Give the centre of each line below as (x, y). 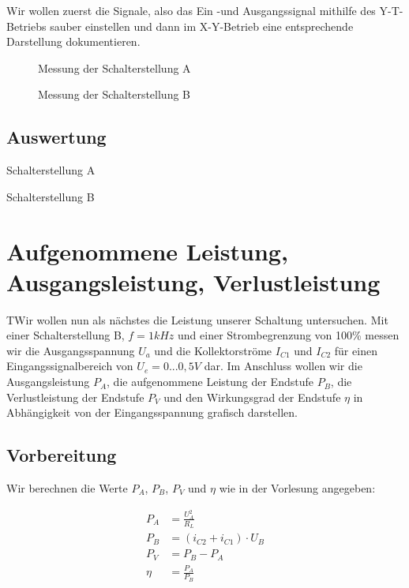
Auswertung (56, 137)
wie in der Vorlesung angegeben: (297, 488)
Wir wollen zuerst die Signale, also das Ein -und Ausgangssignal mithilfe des (191, 10)
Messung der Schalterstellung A (114, 67)
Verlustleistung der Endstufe (75, 397)
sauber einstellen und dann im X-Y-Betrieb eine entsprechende (202, 26)
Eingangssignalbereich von (70, 366)
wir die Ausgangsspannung (71, 350)
